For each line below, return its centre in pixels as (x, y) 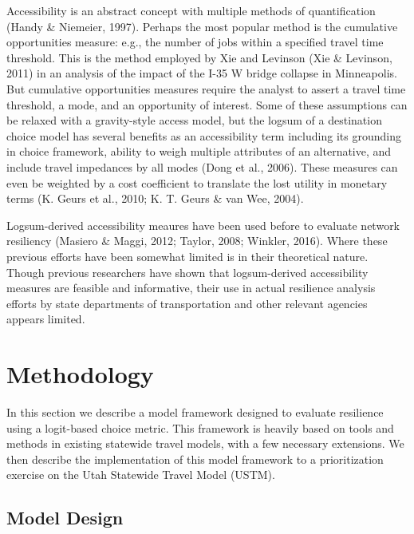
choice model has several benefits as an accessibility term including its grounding (204, 135)
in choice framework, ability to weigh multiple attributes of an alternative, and (199, 151)
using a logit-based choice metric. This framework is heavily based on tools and (200, 427)
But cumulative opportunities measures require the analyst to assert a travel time (206, 88)
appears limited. (46, 319)
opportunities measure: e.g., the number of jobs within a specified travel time (195, 42)
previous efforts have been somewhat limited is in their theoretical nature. (187, 256)
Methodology (80, 374)
